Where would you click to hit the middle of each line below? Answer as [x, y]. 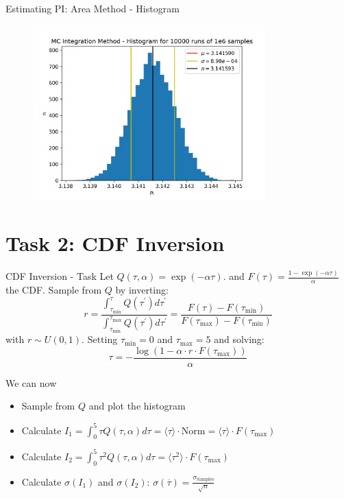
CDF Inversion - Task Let [60, 276]
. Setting [100, 339]
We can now [31, 382]
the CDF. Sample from [54, 289]
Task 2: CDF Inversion [115, 242]
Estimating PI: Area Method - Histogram [93, 8]
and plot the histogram [137, 406]
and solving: [239, 339]
